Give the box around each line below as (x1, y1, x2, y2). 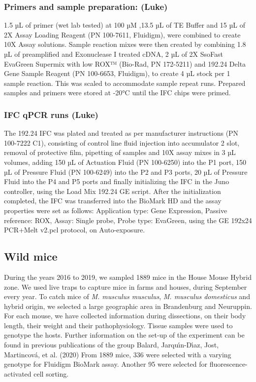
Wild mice (4, 249, 58, 264)
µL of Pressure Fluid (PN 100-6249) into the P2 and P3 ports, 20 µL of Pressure (4, 166, 248, 177)
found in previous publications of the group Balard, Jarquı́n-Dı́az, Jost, (4, 340, 219, 350)
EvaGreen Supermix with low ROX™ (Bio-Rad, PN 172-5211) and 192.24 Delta (4, 58, 246, 69)
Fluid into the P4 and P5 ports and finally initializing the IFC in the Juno (4, 176, 229, 187)
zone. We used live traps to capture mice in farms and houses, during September (4, 281, 247, 292)
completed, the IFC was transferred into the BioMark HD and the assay (4, 195, 222, 206)
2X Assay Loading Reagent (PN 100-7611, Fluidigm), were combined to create (4, 29, 241, 39)
